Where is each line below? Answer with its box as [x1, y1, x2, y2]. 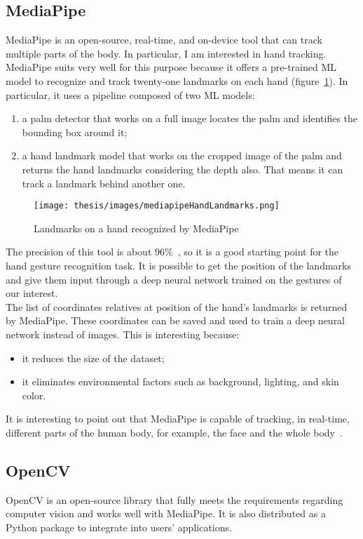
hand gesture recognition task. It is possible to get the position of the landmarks [6, 258, 351, 272]
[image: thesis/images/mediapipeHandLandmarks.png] [34, 201, 280, 211]
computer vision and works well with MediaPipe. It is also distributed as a [6, 506, 326, 521]
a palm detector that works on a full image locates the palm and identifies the [22, 111, 358, 126]
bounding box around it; [22, 124, 128, 139]
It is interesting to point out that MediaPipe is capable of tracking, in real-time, [6, 411, 350, 426]
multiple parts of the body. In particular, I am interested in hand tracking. [6, 46, 327, 60]
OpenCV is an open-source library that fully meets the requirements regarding [6, 492, 343, 507]
